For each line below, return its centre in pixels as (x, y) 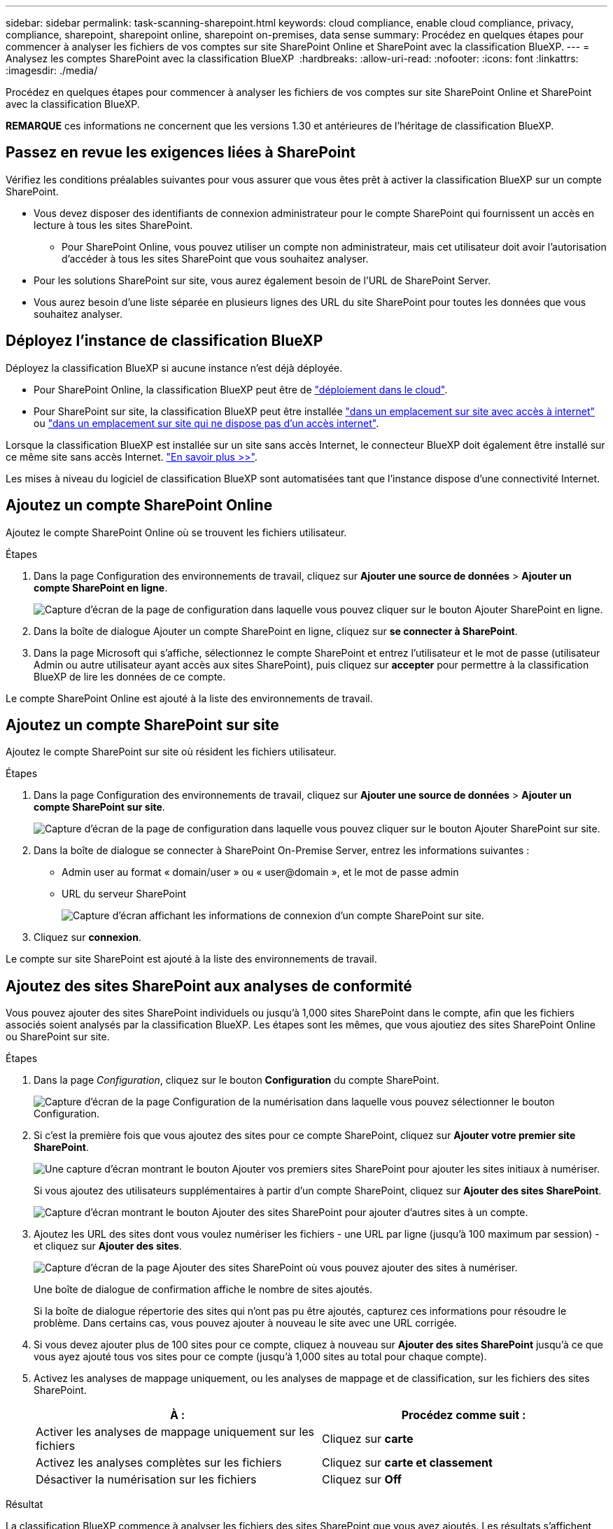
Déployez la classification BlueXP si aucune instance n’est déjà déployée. (174, 368)
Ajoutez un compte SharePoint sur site (142, 725)
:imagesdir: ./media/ (52, 70)
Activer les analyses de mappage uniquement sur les (175, 1432)
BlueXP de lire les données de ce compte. (130, 676)
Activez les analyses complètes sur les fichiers (159, 1463)
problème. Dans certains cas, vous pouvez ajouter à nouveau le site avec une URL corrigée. (245, 1323)
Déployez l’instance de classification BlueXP (164, 341)
